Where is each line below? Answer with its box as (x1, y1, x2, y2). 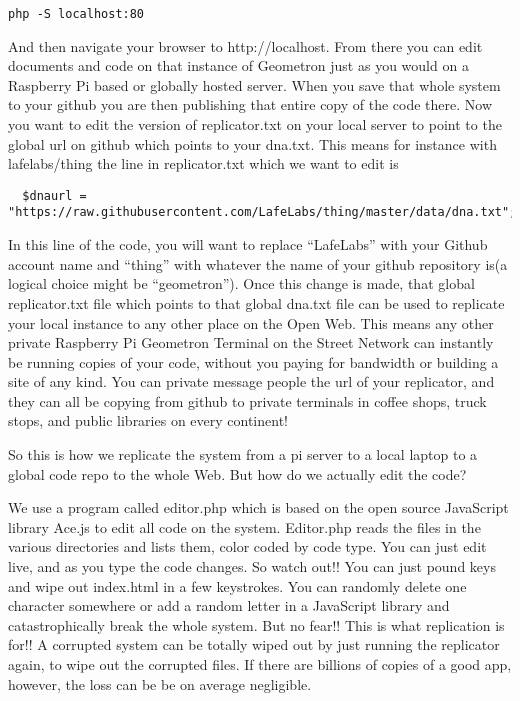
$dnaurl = (22, 188, 87, 203)
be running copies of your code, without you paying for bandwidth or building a (8, 351, 499, 372)
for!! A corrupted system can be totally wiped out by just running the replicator (8, 634, 500, 655)
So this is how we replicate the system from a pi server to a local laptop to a (8, 444, 478, 465)
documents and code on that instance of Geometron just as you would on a (8, 55, 469, 76)
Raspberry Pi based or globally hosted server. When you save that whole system (8, 74, 501, 95)
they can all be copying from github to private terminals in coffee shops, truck (8, 390, 487, 411)
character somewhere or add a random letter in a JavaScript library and (8, 595, 450, 616)
